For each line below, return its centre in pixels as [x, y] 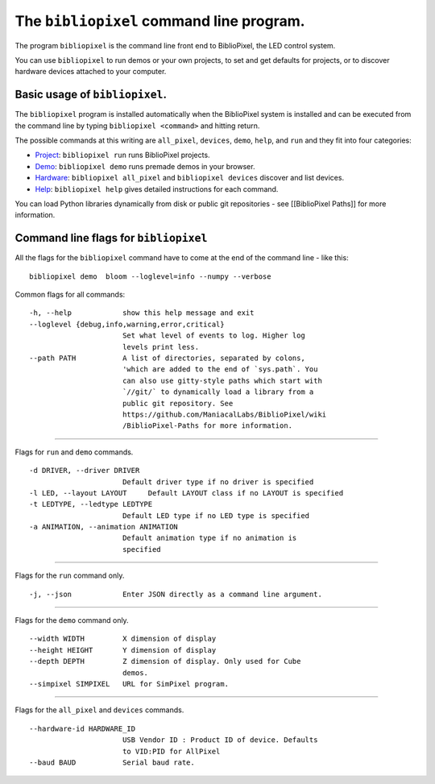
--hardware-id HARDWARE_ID [83, 728]
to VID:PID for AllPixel [171, 751]
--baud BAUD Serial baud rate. [112, 762]
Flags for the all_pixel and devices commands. [99, 710]
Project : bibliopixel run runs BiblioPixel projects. [122, 155]
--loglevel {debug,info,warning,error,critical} [127, 324]
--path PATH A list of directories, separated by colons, [167, 358]
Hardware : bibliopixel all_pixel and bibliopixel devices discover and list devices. [190, 178]
